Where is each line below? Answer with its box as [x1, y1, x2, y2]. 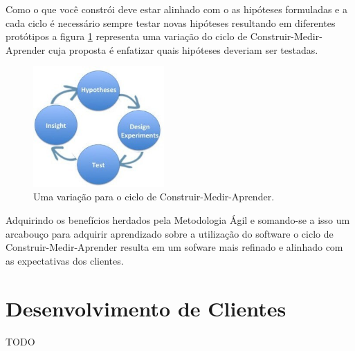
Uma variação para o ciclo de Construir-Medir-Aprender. [33, 189, 275, 204]
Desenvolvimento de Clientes [6, 294, 286, 322]
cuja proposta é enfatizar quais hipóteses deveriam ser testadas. [48, 42, 318, 57]
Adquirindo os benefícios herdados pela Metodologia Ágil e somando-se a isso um [6, 213, 350, 227]
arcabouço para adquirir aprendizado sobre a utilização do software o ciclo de [6, 226, 334, 240]
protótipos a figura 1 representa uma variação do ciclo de [6, 29, 248, 44]
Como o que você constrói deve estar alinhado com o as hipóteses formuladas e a [6, 2, 348, 16]
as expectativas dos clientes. [6, 253, 124, 267]
